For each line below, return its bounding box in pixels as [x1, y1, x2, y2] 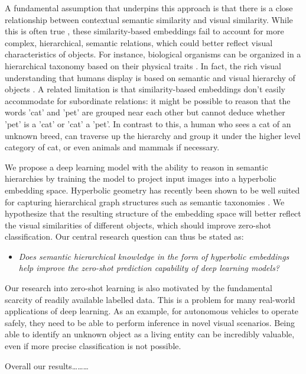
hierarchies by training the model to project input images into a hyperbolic [5, 172, 276, 185]
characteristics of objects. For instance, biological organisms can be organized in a [5, 48, 301, 60]
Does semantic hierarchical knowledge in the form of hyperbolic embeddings [18, 250, 289, 262]
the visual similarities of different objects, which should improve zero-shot [5, 218, 271, 231]
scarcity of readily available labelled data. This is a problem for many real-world [5, 293, 295, 305]
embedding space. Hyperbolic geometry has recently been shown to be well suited [5, 183, 300, 196]
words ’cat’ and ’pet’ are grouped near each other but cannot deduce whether [5, 106, 285, 118]
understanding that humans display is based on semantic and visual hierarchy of [5, 71, 295, 83]
